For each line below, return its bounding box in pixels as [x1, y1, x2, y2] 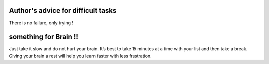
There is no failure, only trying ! [9, 20, 74, 26]
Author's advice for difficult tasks [9, 6, 117, 15]
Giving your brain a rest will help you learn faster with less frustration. [9, 53, 152, 59]
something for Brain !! [9, 33, 78, 41]
